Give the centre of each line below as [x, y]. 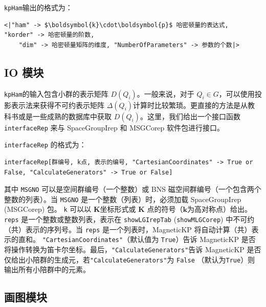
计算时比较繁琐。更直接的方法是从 [191, 105]
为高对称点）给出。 [220, 209]
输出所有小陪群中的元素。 [47, 269]
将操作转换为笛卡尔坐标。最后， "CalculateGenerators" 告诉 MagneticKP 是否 [133, 249]
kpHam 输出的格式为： [38, 7]
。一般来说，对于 [165, 93]
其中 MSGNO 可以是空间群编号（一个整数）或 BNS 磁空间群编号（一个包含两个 [133, 189]
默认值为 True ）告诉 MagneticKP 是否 [193, 239]
